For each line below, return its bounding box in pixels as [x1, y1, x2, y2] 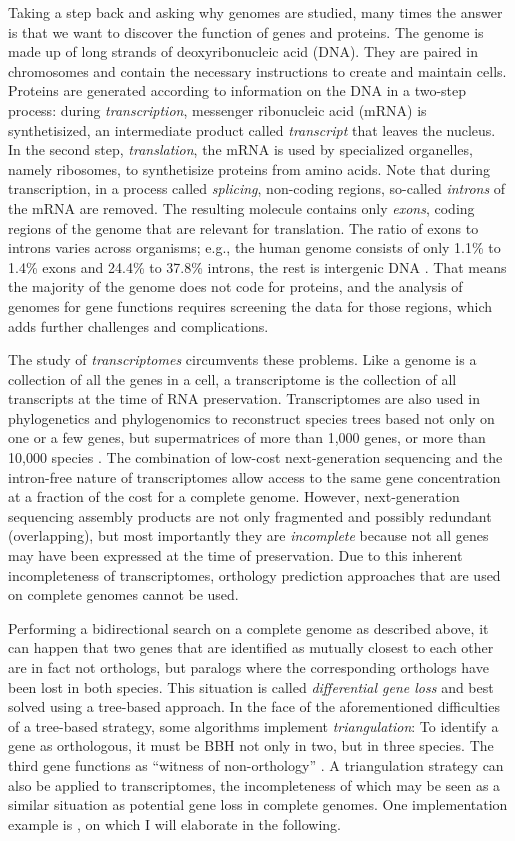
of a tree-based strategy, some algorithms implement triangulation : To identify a [8, 715, 499, 736]
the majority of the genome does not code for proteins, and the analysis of [8, 276, 463, 297]
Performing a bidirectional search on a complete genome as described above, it [8, 617, 489, 638]
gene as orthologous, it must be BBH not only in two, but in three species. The [8, 735, 494, 756]
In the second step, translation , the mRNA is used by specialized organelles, [8, 139, 473, 160]
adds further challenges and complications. [8, 315, 269, 336]
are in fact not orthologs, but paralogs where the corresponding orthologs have [8, 657, 489, 677]
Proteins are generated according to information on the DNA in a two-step [8, 80, 467, 101]
